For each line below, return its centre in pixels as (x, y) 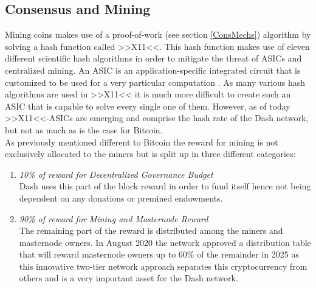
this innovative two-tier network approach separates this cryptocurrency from (163, 266)
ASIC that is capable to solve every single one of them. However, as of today (148, 106)
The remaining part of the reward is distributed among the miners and (151, 230)
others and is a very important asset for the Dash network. (129, 278)
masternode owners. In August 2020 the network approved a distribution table (165, 242)
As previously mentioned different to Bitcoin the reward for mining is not (142, 142)
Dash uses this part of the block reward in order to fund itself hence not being (165, 186)
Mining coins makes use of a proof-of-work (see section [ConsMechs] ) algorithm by (158, 34)
